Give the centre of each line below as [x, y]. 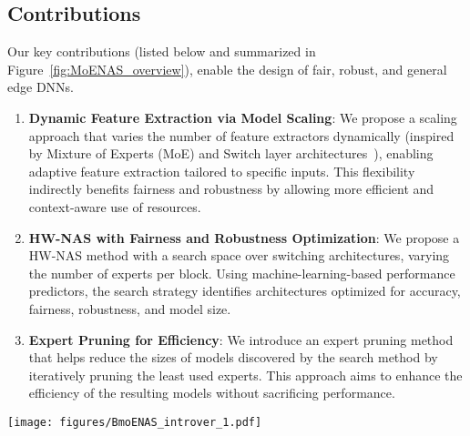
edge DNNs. [41, 87]
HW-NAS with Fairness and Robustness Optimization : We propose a [244, 237]
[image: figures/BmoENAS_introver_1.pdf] [135, 422]
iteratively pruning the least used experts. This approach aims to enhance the [245, 375]
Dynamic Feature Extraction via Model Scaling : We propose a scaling [243, 117]
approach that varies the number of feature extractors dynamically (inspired [241, 135]
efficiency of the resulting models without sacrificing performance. [212, 393]
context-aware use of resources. [115, 206]
